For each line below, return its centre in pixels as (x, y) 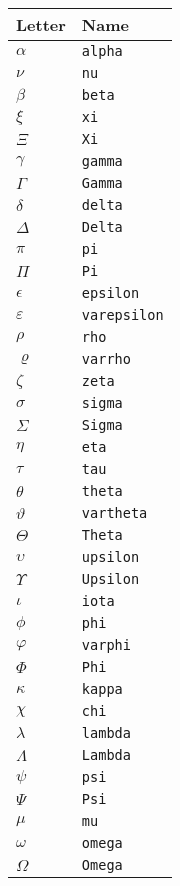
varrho (106, 359)
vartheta (114, 513)
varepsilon (122, 315)
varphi (106, 645)
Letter (41, 24)
